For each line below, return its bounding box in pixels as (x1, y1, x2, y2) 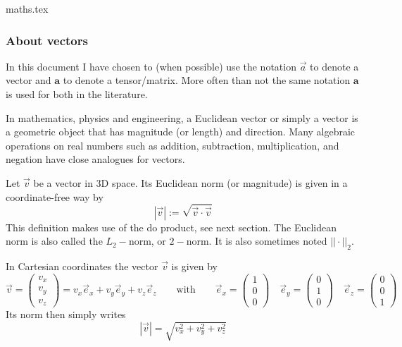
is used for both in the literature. (6, 87, 148, 101)
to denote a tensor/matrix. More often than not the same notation (63, 73, 351, 87)
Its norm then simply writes (6, 307, 126, 322)
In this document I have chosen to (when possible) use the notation (6, 59, 296, 73)
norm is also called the (6, 233, 103, 248)
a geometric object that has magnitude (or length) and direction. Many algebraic (6, 124, 356, 139)
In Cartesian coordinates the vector (6, 258, 158, 273)
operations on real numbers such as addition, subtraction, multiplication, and (6, 138, 339, 152)
